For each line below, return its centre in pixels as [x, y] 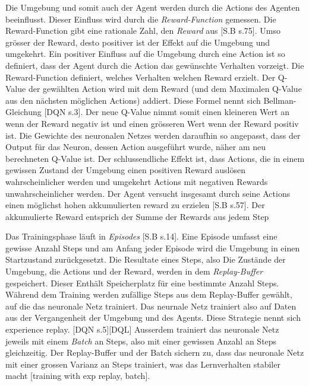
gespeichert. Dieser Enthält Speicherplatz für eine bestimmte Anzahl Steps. [142, 283]
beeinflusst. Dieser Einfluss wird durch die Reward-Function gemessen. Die [141, 19]
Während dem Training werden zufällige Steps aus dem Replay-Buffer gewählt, [149, 294]
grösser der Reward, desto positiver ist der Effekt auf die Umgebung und [138, 42]
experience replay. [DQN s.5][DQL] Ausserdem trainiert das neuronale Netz [142, 329]
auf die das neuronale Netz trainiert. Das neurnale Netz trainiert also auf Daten [151, 306]
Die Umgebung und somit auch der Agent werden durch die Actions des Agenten [153, 7]
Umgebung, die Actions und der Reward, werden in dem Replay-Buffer [134, 271]
